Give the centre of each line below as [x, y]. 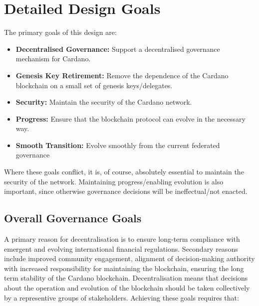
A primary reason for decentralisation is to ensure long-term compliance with [122, 239]
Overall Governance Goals [73, 218]
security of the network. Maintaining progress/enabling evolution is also [114, 181]
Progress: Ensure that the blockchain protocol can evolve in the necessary [130, 118]
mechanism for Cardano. [53, 59]
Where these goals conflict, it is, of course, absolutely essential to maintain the [124, 172]
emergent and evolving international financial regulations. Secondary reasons [121, 248]
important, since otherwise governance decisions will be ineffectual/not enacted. [126, 191]
